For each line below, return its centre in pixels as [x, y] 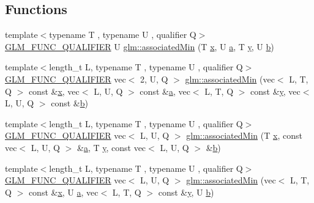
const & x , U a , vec [63, 192]
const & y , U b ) [186, 192]
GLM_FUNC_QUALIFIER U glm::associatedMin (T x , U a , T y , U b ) [140, 46]
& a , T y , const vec [111, 147]
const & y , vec [275, 91]
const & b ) [70, 103]
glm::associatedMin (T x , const [244, 135]
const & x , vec [54, 91]
